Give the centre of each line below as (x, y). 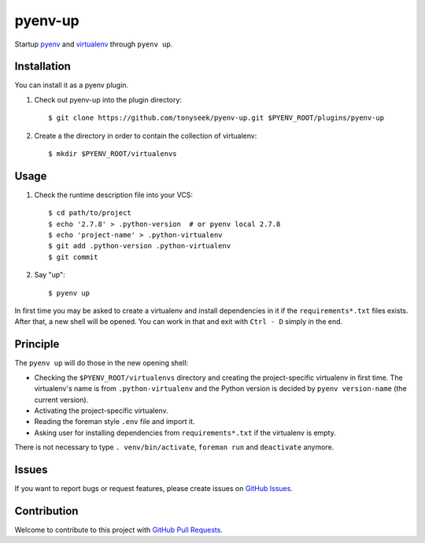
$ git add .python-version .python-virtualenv (140, 246)
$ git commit (73, 257)
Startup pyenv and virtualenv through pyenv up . (94, 44)
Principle (37, 344)
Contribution (46, 511)
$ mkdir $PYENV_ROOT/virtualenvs (113, 154)
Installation (42, 67)
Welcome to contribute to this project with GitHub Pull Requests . (119, 530)
